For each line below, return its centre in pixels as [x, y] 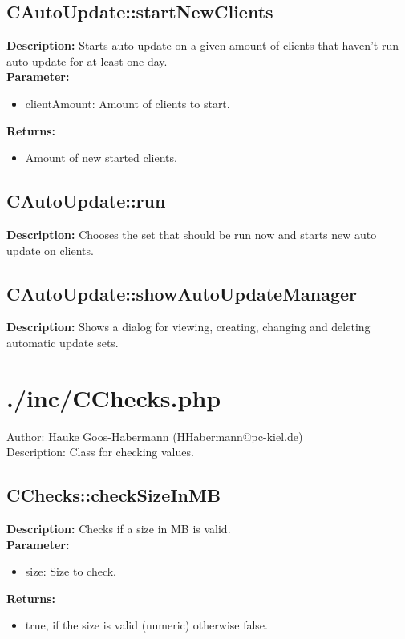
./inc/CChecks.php [114, 397]
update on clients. [50, 250]
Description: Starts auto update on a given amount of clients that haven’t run [203, 45]
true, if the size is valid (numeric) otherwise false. [146, 625]
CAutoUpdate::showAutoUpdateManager [182, 293]
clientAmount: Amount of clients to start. [128, 103]
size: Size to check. [71, 571]
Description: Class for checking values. [100, 452]
